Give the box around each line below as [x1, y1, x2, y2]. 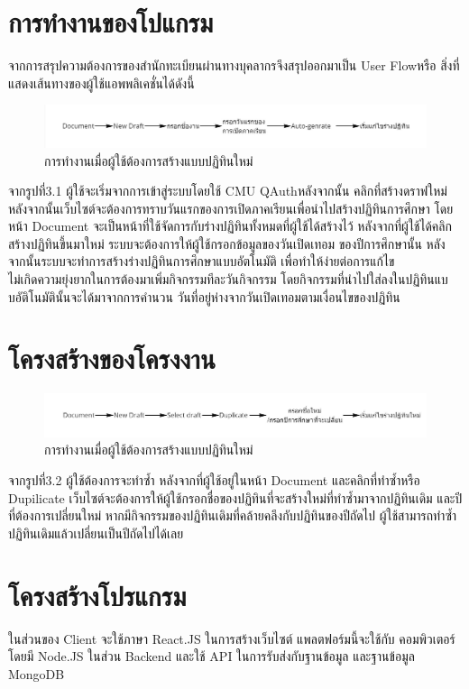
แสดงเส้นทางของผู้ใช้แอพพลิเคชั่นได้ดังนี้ [8, 73, 195, 92]
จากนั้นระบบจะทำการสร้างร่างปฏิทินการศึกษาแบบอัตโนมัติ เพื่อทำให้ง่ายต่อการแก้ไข [8, 252, 395, 271]
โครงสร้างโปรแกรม [8, 576, 187, 613]
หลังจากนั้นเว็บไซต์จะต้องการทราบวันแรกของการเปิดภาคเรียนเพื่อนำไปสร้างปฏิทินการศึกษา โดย [8, 198, 454, 217]
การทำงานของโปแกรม [8, 4, 214, 41]
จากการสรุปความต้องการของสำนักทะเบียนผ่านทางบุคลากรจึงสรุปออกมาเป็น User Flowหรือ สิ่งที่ [8, 56, 460, 75]
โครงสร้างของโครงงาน [8, 340, 216, 377]
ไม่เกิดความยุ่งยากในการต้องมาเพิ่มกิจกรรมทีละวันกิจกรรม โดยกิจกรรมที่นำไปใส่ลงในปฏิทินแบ [8, 270, 448, 289]
